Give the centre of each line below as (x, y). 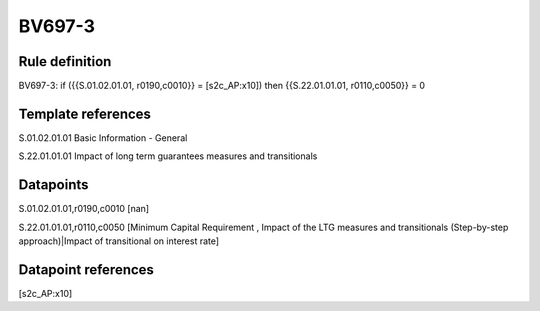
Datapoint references (86, 269)
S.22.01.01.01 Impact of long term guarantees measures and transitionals (168, 156)
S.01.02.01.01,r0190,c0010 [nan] (84, 209)
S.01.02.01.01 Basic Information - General (103, 137)
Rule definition (65, 61)
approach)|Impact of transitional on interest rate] (119, 241)
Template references (85, 113)
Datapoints (53, 185)
